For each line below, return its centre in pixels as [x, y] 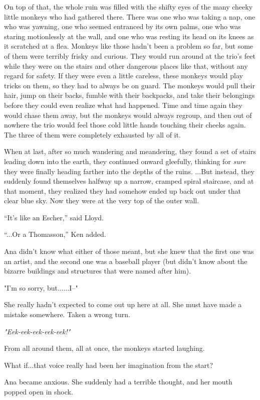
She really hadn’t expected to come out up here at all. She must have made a [123, 304]
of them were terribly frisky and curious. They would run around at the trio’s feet [130, 55]
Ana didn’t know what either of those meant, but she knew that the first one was [129, 251]
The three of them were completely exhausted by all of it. [92, 134]
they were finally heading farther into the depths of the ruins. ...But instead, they [129, 171]
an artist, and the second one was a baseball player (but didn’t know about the [126, 261]
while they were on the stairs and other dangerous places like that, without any [126, 65]
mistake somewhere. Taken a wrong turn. [67, 314]
